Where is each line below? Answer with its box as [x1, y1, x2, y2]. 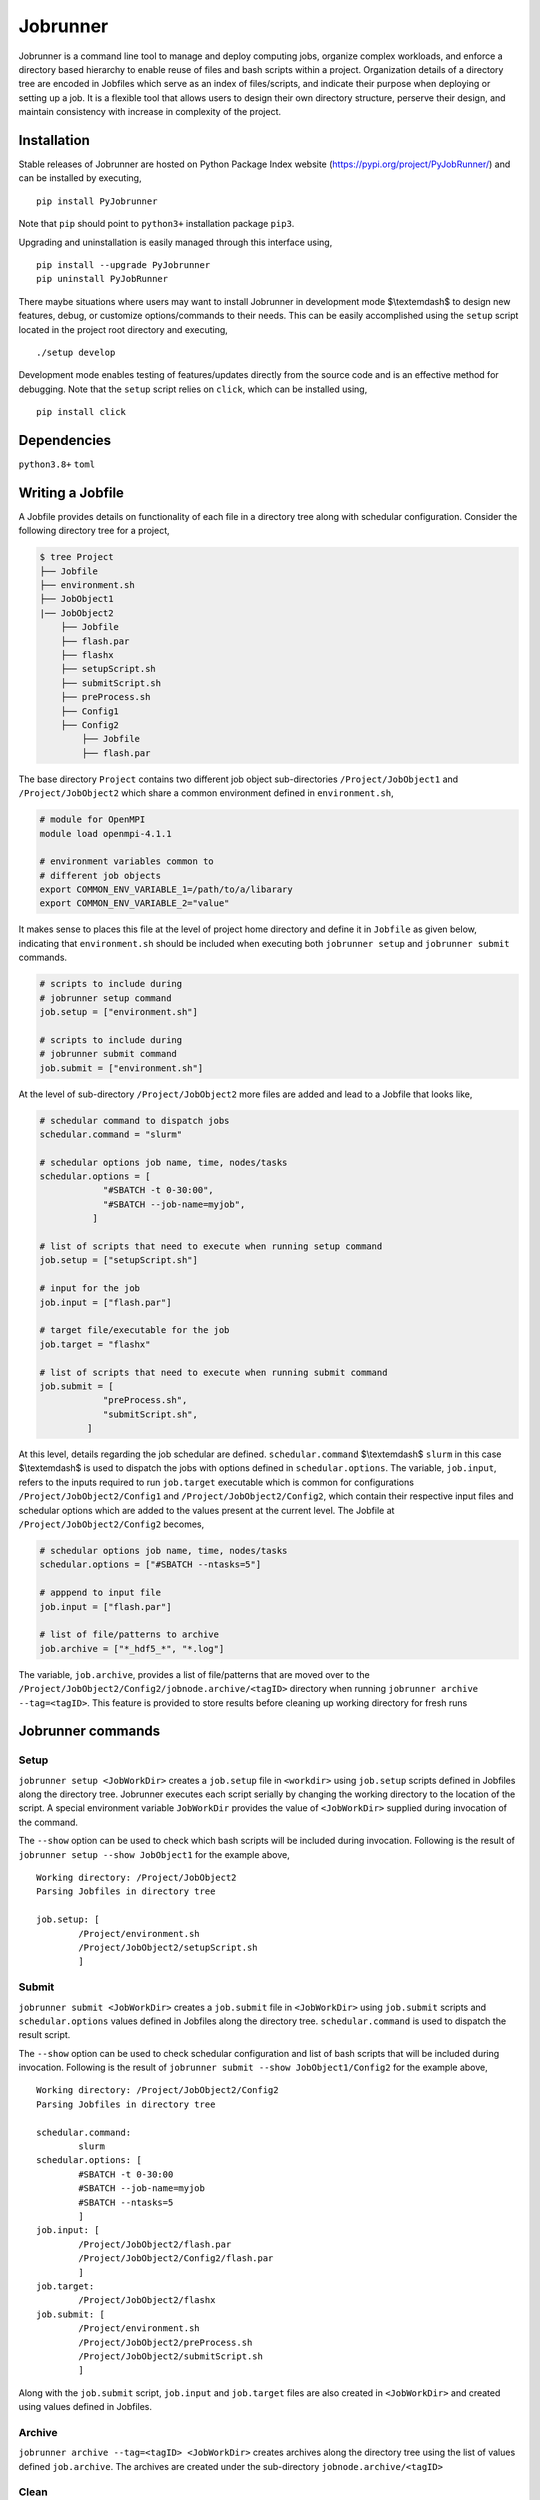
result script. [18, 2029, 71, 2041]
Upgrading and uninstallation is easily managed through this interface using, [18, 236, 333, 248]
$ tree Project [39, 551, 114, 563]
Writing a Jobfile [18, 484, 125, 501]
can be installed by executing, [18, 172, 142, 184]
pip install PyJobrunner [36, 195, 158, 207]
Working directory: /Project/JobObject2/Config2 [36, 2085, 279, 2096]
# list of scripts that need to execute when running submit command [39, 1366, 388, 1378]
